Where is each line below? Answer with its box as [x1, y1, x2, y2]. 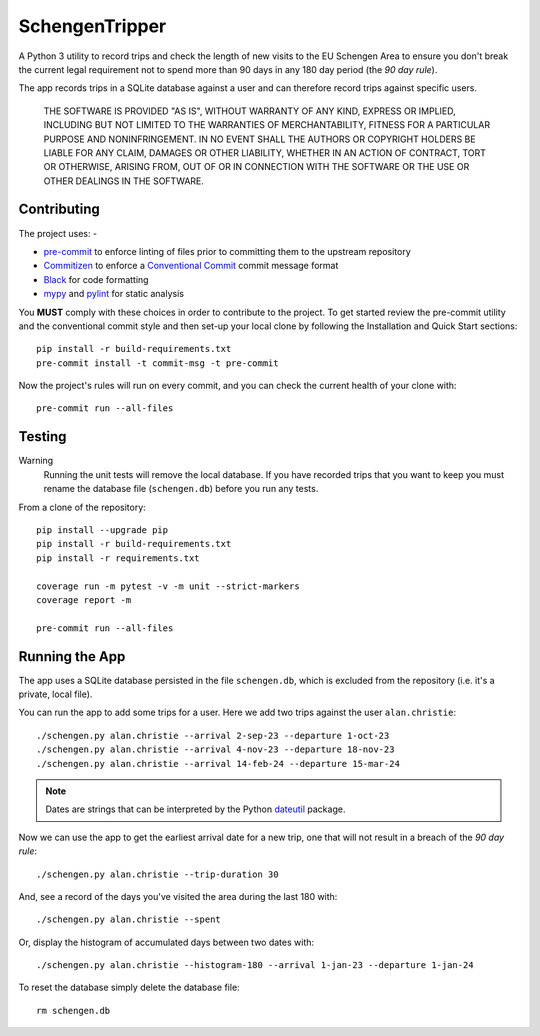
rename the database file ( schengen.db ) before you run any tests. [43, 483, 319, 495]
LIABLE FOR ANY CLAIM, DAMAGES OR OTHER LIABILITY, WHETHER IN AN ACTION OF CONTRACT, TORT [43, 146, 487, 159]
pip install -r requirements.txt [36, 552, 200, 564]
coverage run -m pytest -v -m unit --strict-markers [36, 580, 300, 592]
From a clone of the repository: [18, 501, 147, 513]
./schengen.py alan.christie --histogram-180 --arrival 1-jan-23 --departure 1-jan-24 [36, 960, 474, 971]
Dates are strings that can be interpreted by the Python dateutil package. [45, 803, 346, 815]
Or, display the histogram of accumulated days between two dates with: [18, 936, 315, 948]
